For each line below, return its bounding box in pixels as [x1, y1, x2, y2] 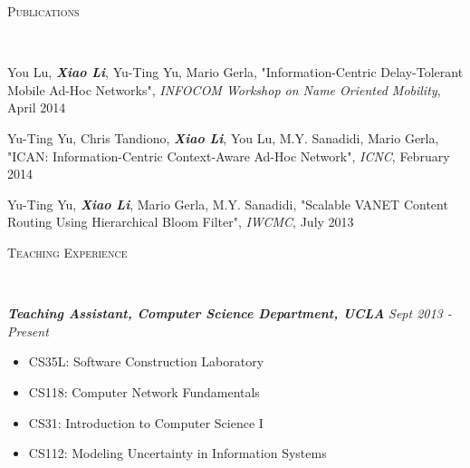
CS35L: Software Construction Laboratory [28, 352, 264, 371]
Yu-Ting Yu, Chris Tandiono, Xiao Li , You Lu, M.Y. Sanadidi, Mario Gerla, [7, 128, 439, 147]
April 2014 [7, 98, 66, 117]
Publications [7, 2, 80, 20]
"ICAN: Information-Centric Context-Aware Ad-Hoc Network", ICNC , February [7, 146, 450, 165]
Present [7, 321, 49, 340]
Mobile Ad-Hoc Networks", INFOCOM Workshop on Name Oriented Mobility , [7, 80, 441, 99]
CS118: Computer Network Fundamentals [28, 382, 260, 401]
